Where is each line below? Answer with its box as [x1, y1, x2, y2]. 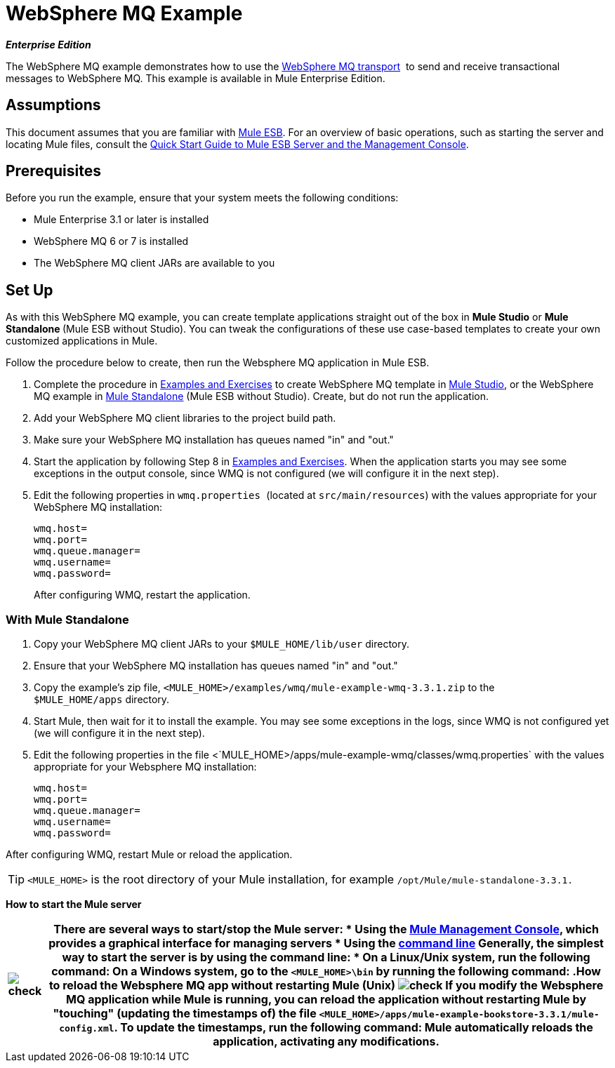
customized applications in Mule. [6, 335, 158, 347]
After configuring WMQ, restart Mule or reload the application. [6, 848, 293, 861]
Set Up [6, 281, 53, 299]
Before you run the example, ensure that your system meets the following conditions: [6, 192, 399, 204]
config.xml [59, 1023, 114, 1034]
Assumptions [6, 96, 101, 114]
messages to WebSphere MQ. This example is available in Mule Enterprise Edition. [6, 72, 385, 84]
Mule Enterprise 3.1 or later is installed [34, 213, 209, 226]
